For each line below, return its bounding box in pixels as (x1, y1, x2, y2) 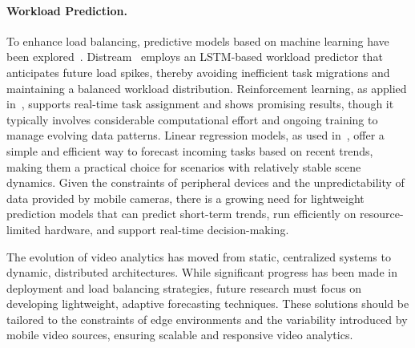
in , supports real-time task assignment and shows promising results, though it (6, 95, 394, 112)
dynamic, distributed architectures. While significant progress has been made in (6, 264, 397, 281)
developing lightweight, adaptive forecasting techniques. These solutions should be (6, 295, 409, 312)
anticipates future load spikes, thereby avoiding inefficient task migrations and (6, 63, 390, 80)
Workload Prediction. (6, 2, 127, 18)
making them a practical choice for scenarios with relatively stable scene (6, 158, 361, 175)
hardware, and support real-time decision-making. (44, 221, 289, 237)
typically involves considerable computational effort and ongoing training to (6, 111, 378, 127)
